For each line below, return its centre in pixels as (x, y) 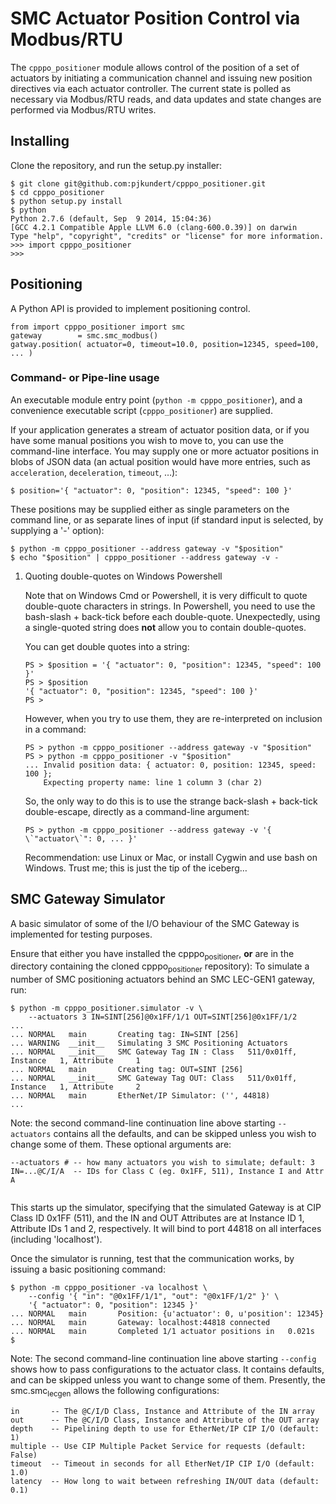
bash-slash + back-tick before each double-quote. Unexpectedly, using (172, 616)
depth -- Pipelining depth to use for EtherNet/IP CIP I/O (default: (165, 1429)
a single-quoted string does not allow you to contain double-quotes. (165, 627)
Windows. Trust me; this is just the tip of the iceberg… (136, 868)
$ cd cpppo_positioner (57, 192)
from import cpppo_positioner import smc (98, 327)
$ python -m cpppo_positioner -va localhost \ (109, 1288)
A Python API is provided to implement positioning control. (130, 308)
